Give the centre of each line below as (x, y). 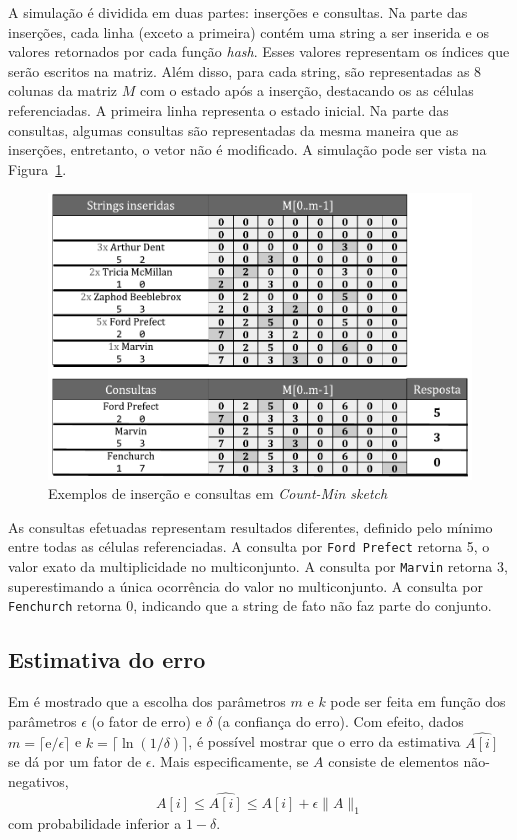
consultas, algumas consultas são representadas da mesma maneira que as (233, 129)
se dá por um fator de (75, 761)
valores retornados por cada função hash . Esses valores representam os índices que (259, 51)
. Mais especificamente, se (230, 761)
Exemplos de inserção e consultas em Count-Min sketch (218, 493)
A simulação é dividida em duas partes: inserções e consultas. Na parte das (238, 12)
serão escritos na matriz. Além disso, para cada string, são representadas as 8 (245, 70)
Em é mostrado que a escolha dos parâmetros (147, 701)
